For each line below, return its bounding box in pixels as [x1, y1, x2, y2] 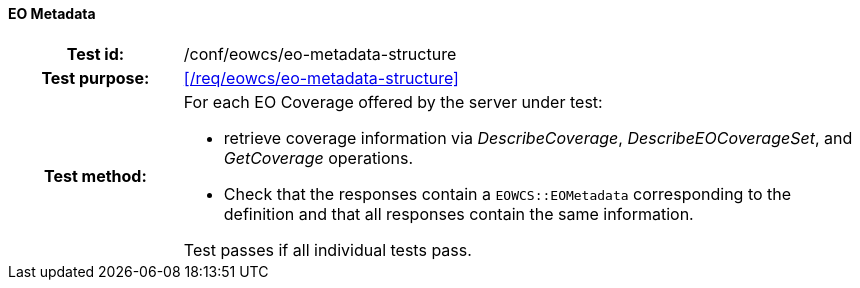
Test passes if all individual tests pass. [183, 239, 472, 260]
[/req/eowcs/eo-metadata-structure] [183, 67, 459, 88]
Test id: [66, 43, 125, 64]
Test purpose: [41, 67, 150, 88]
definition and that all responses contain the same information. [223, 203, 694, 224]
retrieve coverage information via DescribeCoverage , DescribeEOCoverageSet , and [223, 127, 853, 148]
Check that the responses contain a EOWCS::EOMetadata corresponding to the [223, 183, 792, 204]
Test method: [43, 165, 147, 186]
